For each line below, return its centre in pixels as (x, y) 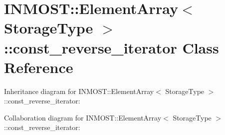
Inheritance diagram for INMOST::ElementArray (79, 91)
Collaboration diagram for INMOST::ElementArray (83, 117)
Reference (39, 67)
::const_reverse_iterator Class (112, 47)
